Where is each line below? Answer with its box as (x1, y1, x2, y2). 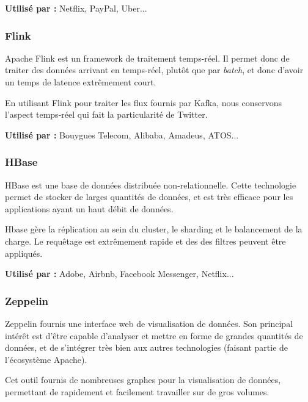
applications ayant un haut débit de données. (5, 202, 174, 215)
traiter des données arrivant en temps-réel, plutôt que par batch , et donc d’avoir (5, 63, 304, 76)
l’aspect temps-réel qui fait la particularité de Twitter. (5, 108, 208, 121)
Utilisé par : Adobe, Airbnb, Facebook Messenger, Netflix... (5, 267, 234, 280)
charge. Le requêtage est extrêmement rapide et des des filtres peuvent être (5, 234, 286, 247)
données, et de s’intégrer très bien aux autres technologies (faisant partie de (5, 341, 288, 354)
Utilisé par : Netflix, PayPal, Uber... (5, 2, 147, 14)
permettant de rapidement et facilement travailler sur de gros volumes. (5, 385, 269, 398)
